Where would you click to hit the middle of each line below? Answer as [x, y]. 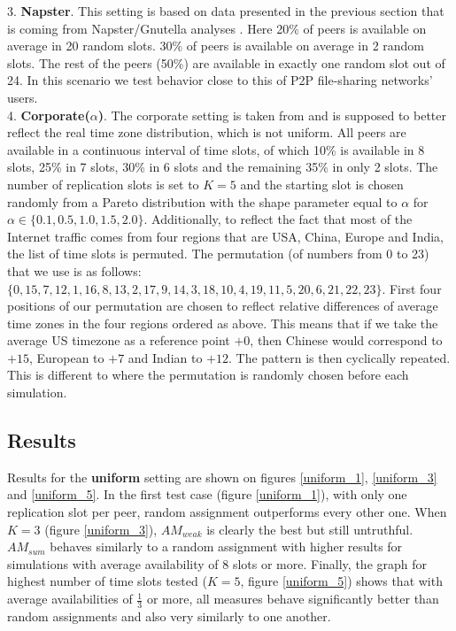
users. [23, 97]
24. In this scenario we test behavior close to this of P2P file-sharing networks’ [220, 80]
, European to [66, 357]
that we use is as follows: [74, 270]
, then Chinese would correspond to [346, 340]
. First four [412, 288]
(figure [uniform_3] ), [101, 529]
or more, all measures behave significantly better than [293, 599]
